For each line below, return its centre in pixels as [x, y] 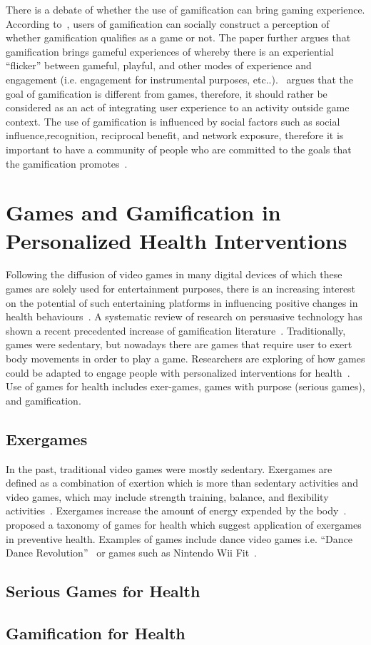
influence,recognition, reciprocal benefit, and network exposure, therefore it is [175, 135]
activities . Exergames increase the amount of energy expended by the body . [176, 511]
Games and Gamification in [143, 212]
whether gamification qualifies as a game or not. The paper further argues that [178, 37]
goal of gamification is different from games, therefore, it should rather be [167, 93]
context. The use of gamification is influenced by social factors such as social [173, 121]
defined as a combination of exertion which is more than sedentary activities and [182, 483]
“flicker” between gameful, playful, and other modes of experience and [159, 65]
